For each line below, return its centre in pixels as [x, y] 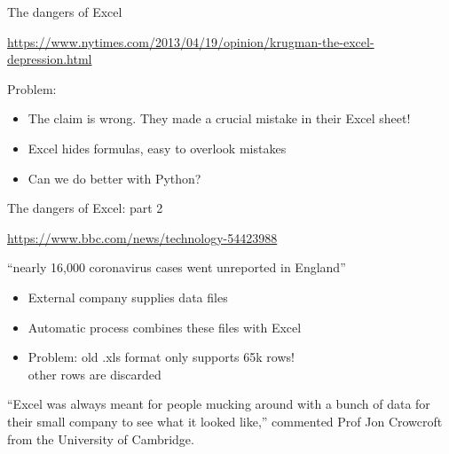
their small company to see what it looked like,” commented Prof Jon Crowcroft [225, 421]
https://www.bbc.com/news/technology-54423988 [142, 237]
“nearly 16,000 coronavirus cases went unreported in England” [177, 267]
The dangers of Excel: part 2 [85, 208]
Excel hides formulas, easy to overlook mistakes [157, 148]
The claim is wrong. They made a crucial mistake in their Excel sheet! [219, 118]
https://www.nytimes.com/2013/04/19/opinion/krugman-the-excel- [191, 41]
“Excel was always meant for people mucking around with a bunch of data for [219, 404]
